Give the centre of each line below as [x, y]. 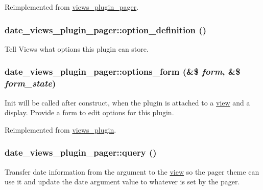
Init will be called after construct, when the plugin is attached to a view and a [127, 102]
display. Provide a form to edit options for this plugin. [89, 112]
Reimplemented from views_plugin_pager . [72, 7]
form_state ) [30, 83]
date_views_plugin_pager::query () [81, 152]
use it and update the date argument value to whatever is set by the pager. [122, 182]
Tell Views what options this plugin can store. [77, 48]
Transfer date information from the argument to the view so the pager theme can [132, 171]
